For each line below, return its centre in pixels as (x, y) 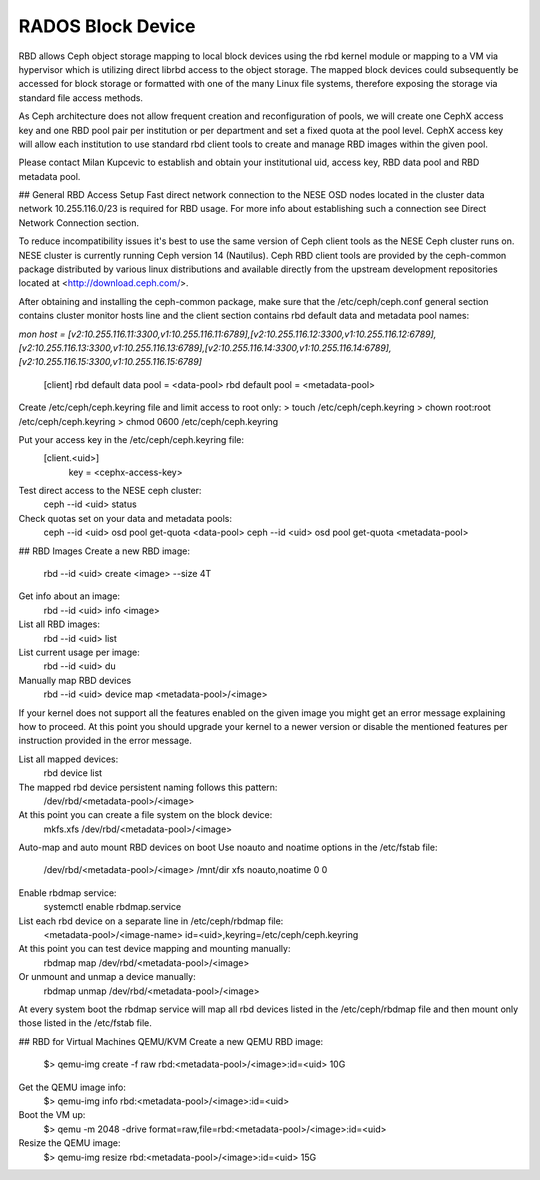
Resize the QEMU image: (69, 1143)
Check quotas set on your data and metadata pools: (125, 518)
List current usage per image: (79, 652)
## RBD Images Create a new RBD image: (104, 551)
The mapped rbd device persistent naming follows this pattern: (148, 787)
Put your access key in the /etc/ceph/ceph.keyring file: (131, 439)
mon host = (42, 334)
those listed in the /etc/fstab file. (85, 1023)
